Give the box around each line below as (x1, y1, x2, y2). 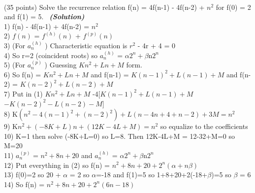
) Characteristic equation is (45, 40, 127, 50)
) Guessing (44, 60, 77, 70)
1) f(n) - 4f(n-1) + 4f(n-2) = (4, 21, 90, 31)
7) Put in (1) (4, 88, 43, 98)
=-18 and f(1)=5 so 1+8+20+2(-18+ (96, 169, 208, 180)
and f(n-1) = (91, 69, 129, 79)
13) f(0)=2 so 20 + (4, 169, 61, 180)
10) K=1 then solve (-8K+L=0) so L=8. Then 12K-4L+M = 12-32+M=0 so (4, 130, 235, 141)
